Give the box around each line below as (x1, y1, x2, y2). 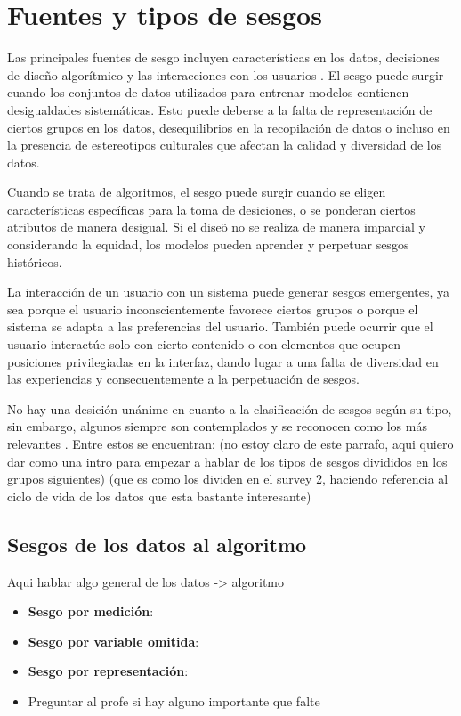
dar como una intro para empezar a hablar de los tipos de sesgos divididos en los (7, 452, 448, 470)
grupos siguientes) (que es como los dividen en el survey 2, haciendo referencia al (7, 469, 449, 488)
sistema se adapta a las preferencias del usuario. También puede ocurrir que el (7, 317, 433, 336)
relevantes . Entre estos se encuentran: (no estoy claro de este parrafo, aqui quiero (7, 435, 454, 452)
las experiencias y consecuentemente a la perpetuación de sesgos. (7, 370, 360, 388)
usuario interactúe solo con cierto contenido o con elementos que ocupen (7, 335, 401, 354)
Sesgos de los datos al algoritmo (7, 530, 307, 557)
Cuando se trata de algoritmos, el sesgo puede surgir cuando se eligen (7, 183, 386, 201)
